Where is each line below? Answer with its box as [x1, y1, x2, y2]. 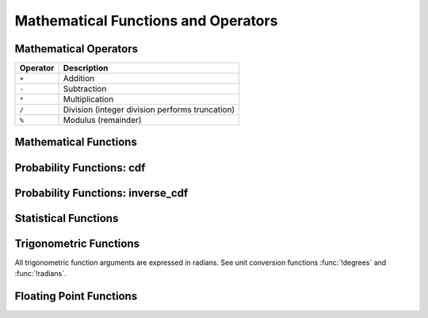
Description [63, 63, 109, 74]
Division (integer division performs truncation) [63, 104, 235, 115]
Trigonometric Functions [14, 236, 140, 250]
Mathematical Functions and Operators [14, 12, 278, 29]
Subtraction [63, 83, 107, 94]
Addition [63, 73, 95, 84]
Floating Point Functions [14, 289, 138, 303]
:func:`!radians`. [14, 269, 67, 278]
